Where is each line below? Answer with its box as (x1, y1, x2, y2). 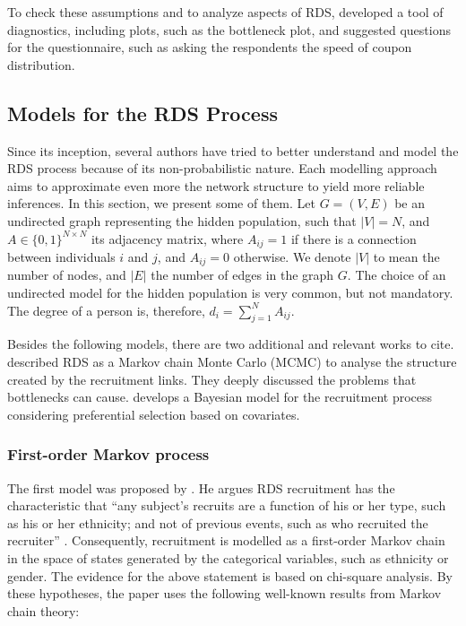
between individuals (7, 248, 116, 265)
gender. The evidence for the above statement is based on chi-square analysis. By (7, 566, 453, 585)
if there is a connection (290, 229, 417, 248)
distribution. (7, 55, 75, 74)
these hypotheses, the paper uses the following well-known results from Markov (7, 584, 442, 603)
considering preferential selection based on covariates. (7, 404, 300, 423)
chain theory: (7, 601, 80, 620)
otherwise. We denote (233, 248, 351, 265)
